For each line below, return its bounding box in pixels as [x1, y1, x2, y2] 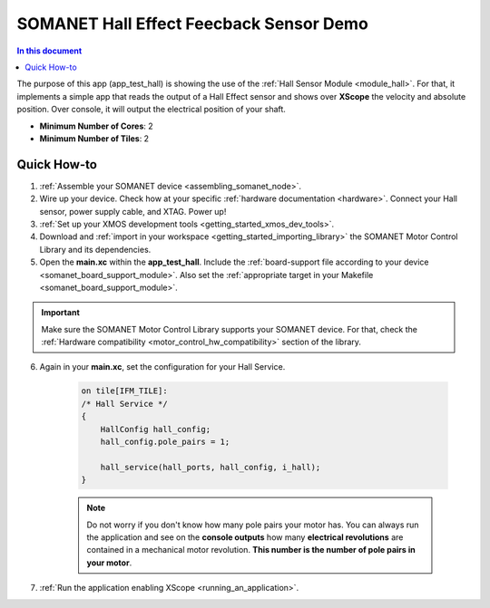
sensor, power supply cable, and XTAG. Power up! [39, 206, 227, 217]
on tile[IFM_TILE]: [81, 386, 168, 396]
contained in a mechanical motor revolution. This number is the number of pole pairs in [86, 545, 416, 555]
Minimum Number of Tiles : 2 [39, 132, 150, 144]
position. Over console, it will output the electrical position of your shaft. [16, 104, 286, 115]
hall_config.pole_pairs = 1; [100, 437, 230, 448]
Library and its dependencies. [39, 244, 152, 255]
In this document [16, 45, 83, 56]
